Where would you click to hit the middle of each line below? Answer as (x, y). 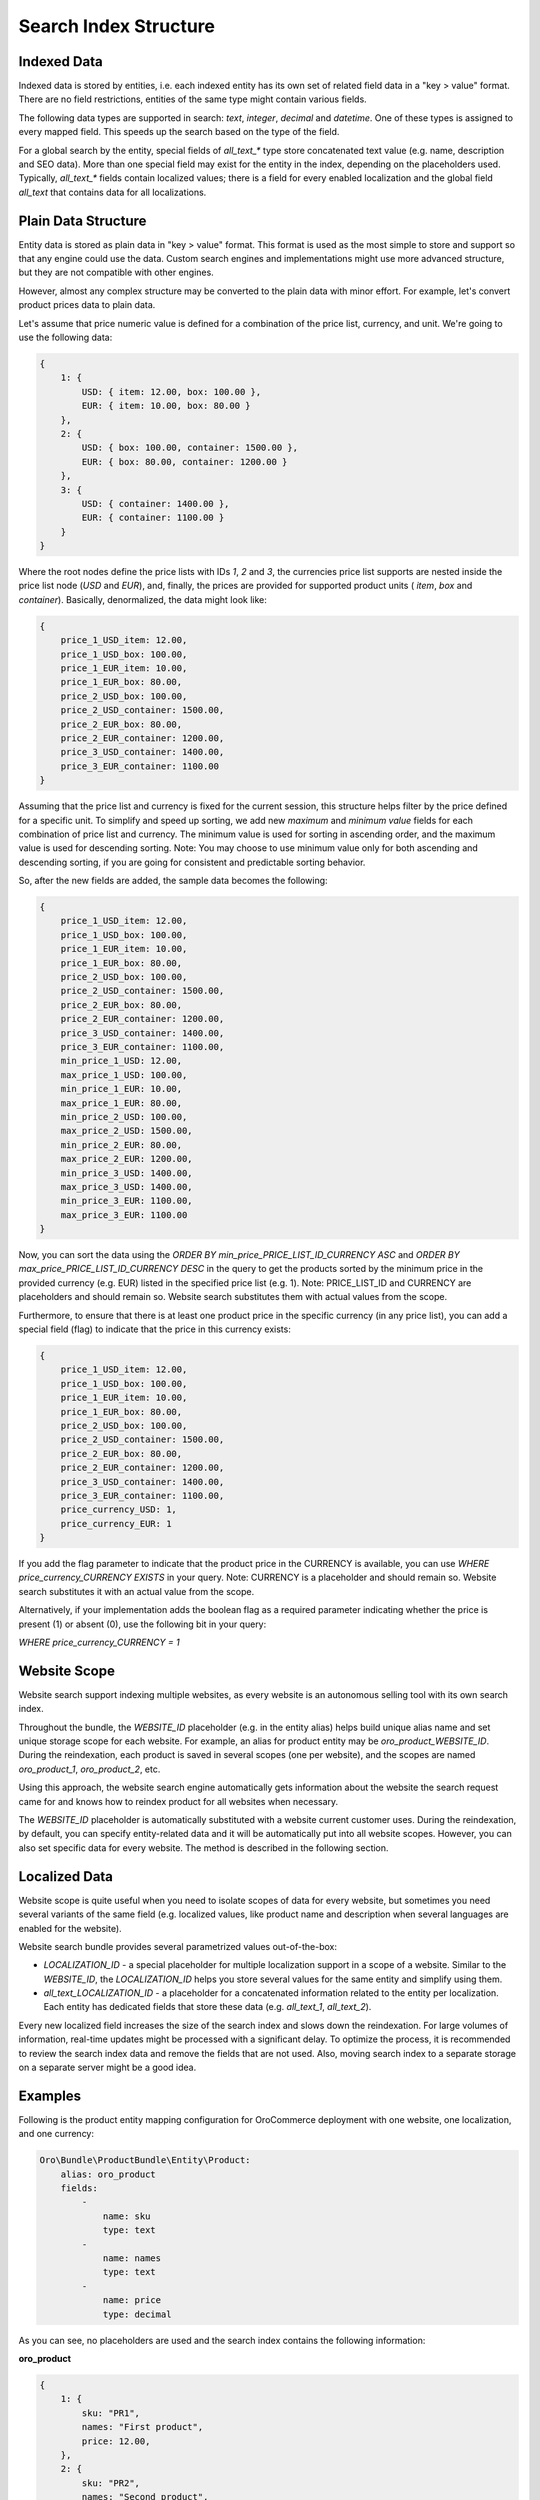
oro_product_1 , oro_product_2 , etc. (89, 1769)
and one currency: (56, 2134)
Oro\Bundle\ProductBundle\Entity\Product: (145, 2160)
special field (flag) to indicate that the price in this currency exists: (155, 1329)
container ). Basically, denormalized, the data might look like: (142, 599)
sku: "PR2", (110, 2483)
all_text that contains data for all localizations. (112, 192)
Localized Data (66, 1876)
